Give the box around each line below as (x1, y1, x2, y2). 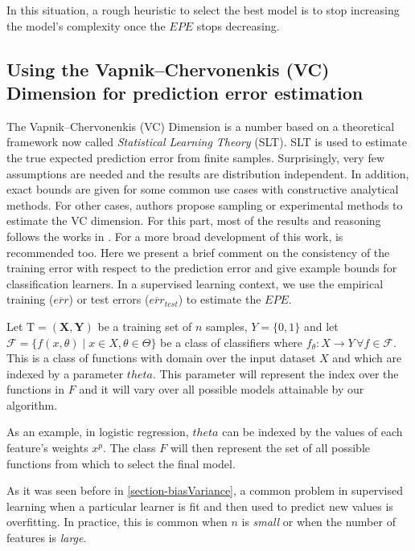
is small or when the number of (241, 513, 396, 530)
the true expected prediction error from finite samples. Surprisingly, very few (6, 149, 385, 165)
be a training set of (97, 317, 192, 334)
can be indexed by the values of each (222, 423, 403, 440)
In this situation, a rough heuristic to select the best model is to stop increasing (6, 2, 400, 18)
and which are (332, 349, 402, 366)
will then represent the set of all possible (170, 439, 370, 456)
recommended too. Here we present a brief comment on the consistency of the (6, 243, 390, 260)
